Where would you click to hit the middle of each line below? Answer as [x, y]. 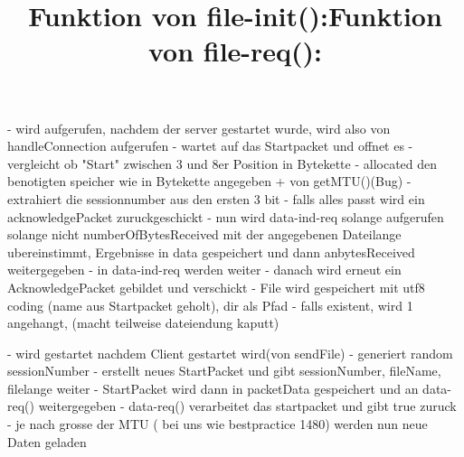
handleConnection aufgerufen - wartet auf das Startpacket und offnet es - [210, 146]
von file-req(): [235, 51]
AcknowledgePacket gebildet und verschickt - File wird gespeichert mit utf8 [216, 287]
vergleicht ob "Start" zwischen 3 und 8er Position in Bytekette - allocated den [223, 163]
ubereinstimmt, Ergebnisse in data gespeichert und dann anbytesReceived [211, 252]
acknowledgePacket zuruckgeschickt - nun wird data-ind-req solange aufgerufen [226, 216]
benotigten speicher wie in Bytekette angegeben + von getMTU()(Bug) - [209, 181]
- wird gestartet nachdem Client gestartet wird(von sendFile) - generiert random [230, 353]
